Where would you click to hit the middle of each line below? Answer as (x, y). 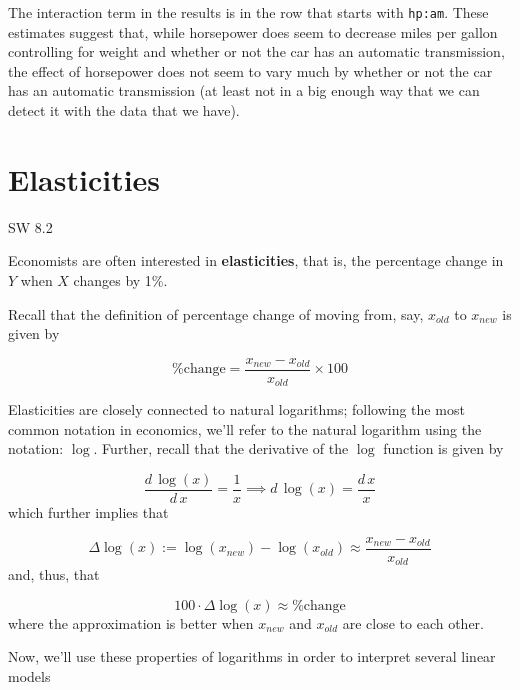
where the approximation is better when (131, 622)
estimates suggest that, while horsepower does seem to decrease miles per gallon (253, 31)
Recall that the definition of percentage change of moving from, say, (216, 313)
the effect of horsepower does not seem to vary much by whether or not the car (250, 70)
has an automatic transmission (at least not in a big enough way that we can (244, 90)
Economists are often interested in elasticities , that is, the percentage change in (256, 260)
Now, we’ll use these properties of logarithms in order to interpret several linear (252, 656)
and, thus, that (54, 574)
